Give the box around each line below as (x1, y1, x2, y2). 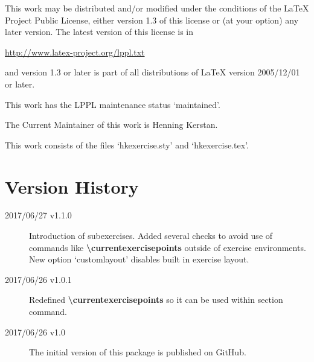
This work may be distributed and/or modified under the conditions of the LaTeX (5, 2, 309, 14)
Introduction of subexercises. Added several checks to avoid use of (29, 229, 273, 242)
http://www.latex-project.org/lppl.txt (5, 45, 145, 58)
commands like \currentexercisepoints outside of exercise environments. (29, 241, 306, 253)
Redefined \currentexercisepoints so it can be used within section (29, 293, 283, 306)
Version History (5, 174, 139, 198)
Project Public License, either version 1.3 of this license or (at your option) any (5, 13, 299, 26)
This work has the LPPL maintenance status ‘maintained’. (5, 98, 220, 110)
